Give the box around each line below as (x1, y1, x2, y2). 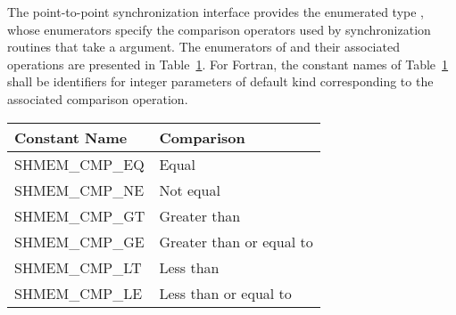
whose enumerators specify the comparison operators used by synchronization (7, 20, 431, 38)
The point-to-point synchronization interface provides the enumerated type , (7, 3, 424, 20)
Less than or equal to (159, 282, 292, 303)
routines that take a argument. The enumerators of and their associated (7, 37, 400, 56)
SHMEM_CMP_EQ (14, 153, 145, 174)
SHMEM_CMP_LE (14, 282, 143, 303)
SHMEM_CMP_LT (14, 256, 142, 278)
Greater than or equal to (159, 230, 313, 252)
